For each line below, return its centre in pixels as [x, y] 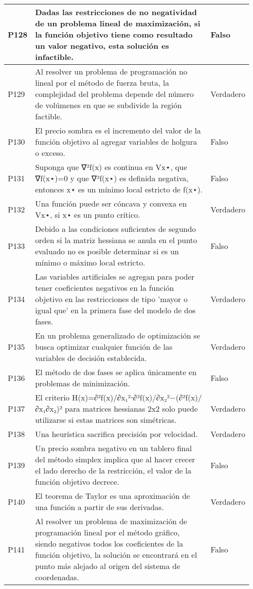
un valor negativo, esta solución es [102, 46]
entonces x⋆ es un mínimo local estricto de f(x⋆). [119, 189]
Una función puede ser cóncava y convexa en [111, 203]
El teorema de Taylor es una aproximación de [113, 496]
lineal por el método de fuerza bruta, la [102, 83]
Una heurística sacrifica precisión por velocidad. [117, 434]
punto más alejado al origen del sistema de [108, 566]
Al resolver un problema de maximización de [111, 521]
